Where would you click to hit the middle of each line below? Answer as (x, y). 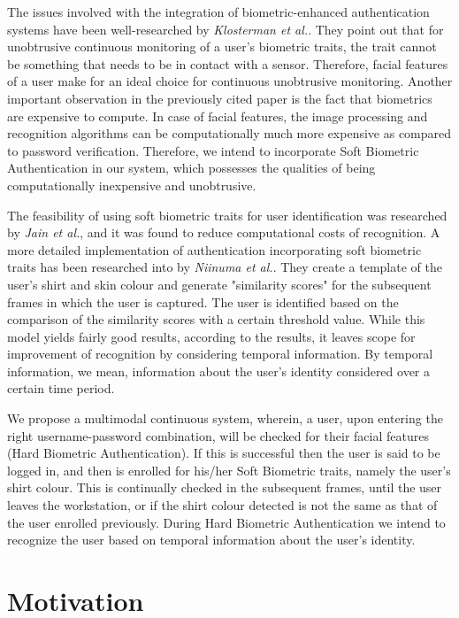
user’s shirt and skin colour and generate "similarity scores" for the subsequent (219, 284)
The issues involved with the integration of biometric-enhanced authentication (218, 12)
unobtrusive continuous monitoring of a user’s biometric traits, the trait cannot (222, 46)
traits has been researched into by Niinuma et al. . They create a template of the (225, 267)
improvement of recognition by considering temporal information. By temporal (220, 354)
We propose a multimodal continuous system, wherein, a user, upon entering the (225, 418)
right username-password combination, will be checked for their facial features (218, 435)
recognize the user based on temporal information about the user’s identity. (211, 540)
